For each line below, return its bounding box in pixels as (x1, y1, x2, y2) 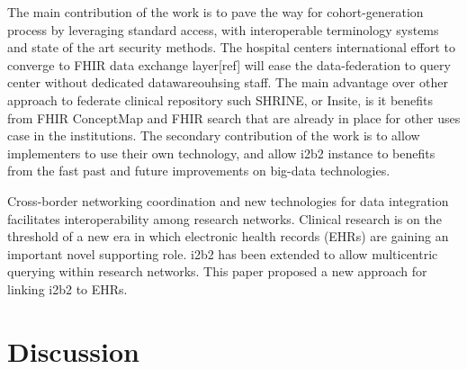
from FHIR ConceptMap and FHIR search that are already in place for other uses (7, 108, 461, 127)
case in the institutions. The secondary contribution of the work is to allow (7, 126, 420, 145)
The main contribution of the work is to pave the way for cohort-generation (7, 3, 424, 21)
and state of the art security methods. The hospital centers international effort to (7, 38, 455, 57)
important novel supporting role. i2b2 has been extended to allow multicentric (7, 244, 438, 263)
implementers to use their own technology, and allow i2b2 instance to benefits (7, 143, 436, 162)
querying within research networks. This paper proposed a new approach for (7, 262, 427, 281)
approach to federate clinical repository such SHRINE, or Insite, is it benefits (7, 90, 434, 109)
